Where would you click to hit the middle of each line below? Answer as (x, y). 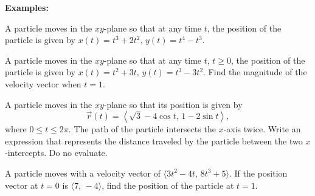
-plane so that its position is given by (173, 104)
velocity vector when (43, 83)
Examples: (27, 7)
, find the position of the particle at (168, 185)
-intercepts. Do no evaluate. (56, 153)
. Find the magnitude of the (255, 72)
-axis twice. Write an (262, 129)
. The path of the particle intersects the (142, 129)
